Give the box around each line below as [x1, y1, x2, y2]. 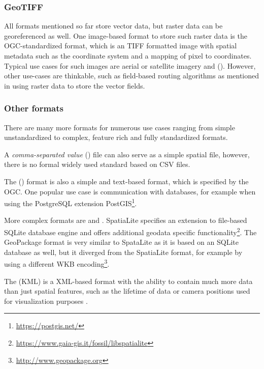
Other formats [4, 102, 64, 115]
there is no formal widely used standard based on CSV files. [4, 159, 190, 169]
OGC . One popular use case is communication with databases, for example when [4, 186, 256, 196]
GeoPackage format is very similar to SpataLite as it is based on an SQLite [4, 237, 239, 247]
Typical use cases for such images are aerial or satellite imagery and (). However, [4, 60, 256, 71]
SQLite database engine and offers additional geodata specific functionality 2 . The [4, 225, 257, 237]
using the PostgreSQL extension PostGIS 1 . [4, 196, 137, 208]
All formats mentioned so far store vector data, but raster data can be [4, 20, 223, 31]
